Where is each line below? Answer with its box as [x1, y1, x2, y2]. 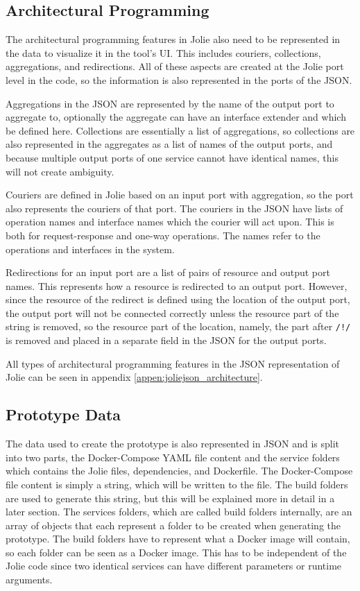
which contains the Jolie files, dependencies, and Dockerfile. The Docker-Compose [6, 463, 353, 478]
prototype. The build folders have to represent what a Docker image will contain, [6, 531, 350, 546]
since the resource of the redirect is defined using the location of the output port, [6, 292, 350, 307]
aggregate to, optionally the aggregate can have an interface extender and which [6, 110, 346, 124]
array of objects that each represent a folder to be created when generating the [6, 517, 341, 532]
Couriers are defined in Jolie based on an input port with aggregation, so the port [6, 187, 354, 202]
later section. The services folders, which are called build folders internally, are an [6, 504, 352, 519]
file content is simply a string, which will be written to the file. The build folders [6, 477, 348, 491]
